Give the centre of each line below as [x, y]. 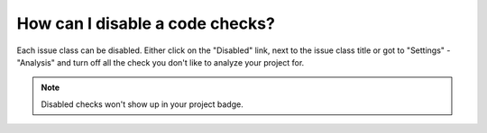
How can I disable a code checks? [146, 23]
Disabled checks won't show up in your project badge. [142, 104]
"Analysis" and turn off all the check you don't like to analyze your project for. [161, 62]
